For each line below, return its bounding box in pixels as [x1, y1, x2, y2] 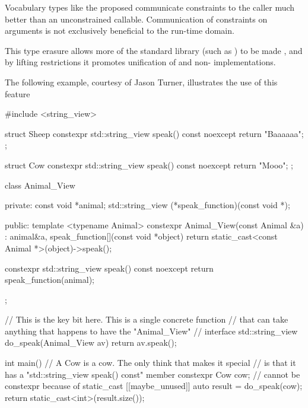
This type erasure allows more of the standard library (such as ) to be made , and [5, 44, 303, 56]
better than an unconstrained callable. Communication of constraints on [5, 12, 268, 25]
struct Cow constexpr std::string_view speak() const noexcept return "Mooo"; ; [5, 158, 293, 171]
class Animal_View [5, 179, 75, 191]
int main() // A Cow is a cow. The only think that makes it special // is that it [5, 356, 296, 369]
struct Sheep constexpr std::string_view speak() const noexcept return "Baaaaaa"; [5, 127, 304, 139]
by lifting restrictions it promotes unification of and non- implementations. [5, 56, 276, 68]
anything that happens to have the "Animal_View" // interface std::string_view [5, 324, 298, 337]
